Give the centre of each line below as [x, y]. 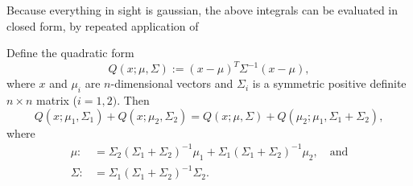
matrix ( [57, 100]
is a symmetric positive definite [329, 83]
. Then [133, 100]
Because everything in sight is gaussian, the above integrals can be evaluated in [202, 10]
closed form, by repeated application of [103, 25]
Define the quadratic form [70, 53]
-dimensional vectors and [172, 83]
